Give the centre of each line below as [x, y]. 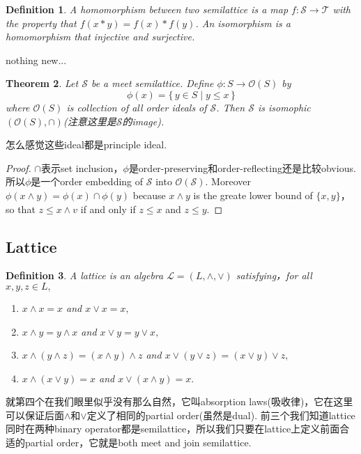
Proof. [18, 167]
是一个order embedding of [87, 181]
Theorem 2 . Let [42, 83]
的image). [143, 121]
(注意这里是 [90, 121]
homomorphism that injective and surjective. [100, 37]
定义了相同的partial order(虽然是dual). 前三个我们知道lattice [221, 415]
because [149, 195]
